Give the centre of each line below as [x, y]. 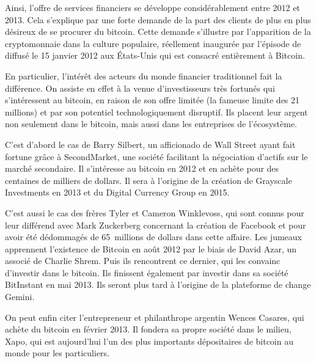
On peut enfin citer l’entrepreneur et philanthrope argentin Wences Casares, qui [155, 317]
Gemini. [20, 297]
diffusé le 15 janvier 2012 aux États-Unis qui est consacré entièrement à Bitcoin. [155, 55]
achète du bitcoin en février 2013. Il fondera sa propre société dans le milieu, [148, 329]
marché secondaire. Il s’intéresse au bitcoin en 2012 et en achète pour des [142, 168]
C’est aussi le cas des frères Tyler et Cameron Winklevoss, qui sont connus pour [155, 212]
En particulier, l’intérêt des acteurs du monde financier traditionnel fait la [144, 75]
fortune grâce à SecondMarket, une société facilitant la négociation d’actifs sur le [156, 156]
